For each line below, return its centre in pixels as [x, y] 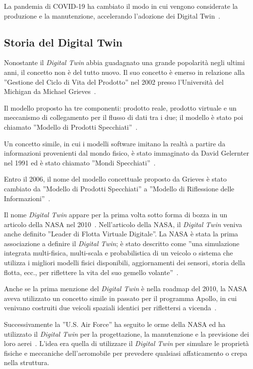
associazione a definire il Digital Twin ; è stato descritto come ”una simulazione [122, 243]
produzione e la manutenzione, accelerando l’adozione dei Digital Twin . [112, 15]
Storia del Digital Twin [63, 42]
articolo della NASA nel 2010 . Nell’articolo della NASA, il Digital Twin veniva [123, 224]
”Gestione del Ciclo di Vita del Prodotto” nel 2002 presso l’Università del [114, 81]
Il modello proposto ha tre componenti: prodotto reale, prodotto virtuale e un [120, 107]
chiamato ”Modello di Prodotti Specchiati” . [71, 127]
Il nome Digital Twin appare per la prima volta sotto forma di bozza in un [116, 215]
